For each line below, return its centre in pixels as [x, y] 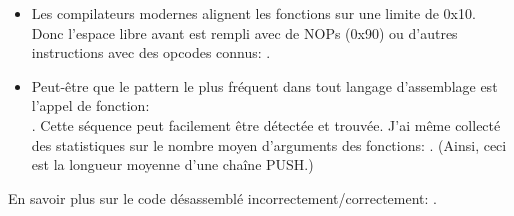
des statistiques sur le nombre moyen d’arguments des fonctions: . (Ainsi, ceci [269, 144]
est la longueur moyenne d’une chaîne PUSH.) [172, 164]
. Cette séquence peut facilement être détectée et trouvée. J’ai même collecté [266, 124]
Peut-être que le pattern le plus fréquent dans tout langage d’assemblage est [264, 85]
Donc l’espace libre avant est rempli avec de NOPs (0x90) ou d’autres [244, 32]
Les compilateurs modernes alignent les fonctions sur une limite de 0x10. [253, 13]
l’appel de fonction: [90, 105]
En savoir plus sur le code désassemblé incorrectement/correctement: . [222, 197]
